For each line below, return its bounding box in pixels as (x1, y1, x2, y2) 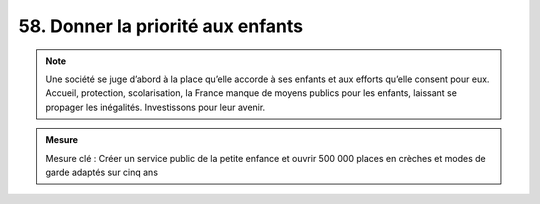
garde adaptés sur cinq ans (45, 166, 159, 178)
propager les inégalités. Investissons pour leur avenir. (45, 101, 266, 113)
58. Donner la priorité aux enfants (18, 15, 304, 37)
